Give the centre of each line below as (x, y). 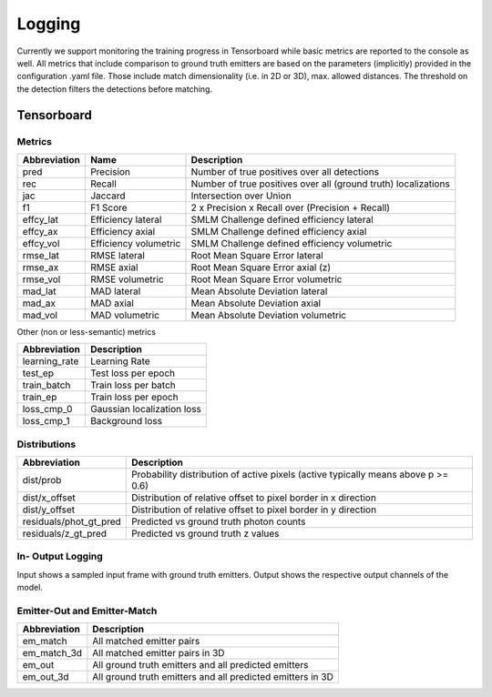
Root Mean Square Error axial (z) (261, 267)
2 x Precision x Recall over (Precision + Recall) (291, 207)
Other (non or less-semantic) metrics (87, 331)
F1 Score (108, 207)
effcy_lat (41, 219)
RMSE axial (114, 267)
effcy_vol (41, 243)
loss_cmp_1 (46, 421)
